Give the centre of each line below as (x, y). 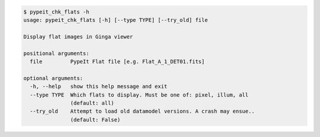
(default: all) (92, 103)
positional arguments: (56, 53)
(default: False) (95, 120)
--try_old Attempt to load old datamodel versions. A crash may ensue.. (142, 111)
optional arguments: (53, 78)
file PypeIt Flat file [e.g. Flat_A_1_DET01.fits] (117, 61)
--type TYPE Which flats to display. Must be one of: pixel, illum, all (139, 95)
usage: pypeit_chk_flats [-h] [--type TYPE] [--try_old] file (116, 20)
